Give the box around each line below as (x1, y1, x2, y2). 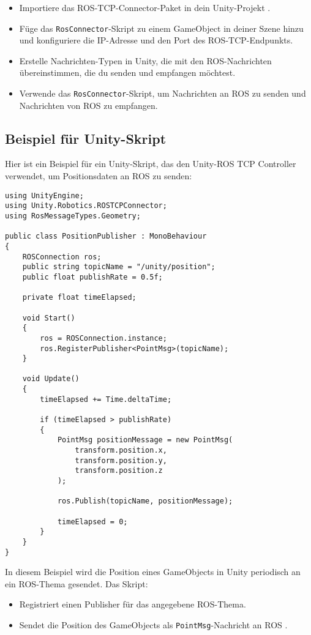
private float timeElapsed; (22, 293, 137, 302)
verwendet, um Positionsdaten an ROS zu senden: (5, 169, 192, 182)
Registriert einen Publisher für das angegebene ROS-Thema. (19, 598, 246, 611)
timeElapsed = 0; (57, 517, 128, 526)
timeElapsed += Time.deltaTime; (40, 395, 172, 404)
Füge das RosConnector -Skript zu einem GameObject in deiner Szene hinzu (19, 21, 304, 34)
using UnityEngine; (5, 191, 84, 200)
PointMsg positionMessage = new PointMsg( (57, 436, 233, 445)
